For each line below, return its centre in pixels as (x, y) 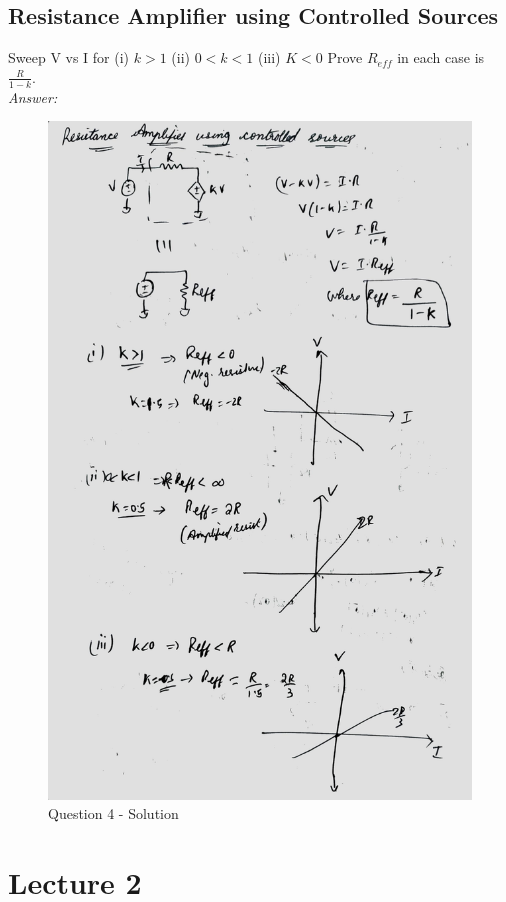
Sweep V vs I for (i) (69, 57)
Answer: (33, 96)
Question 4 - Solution (113, 813)
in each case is (441, 57)
